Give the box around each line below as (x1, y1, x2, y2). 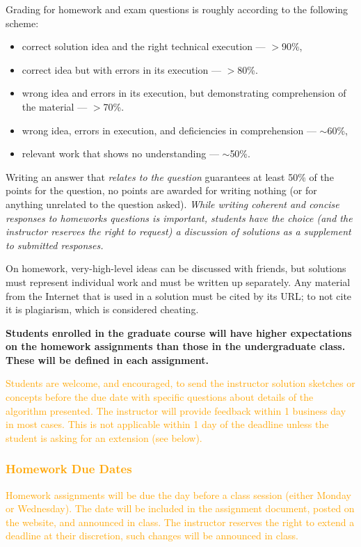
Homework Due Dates (6, 460, 132, 477)
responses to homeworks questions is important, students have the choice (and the (6, 210, 353, 225)
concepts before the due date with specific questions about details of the (6, 390, 314, 404)
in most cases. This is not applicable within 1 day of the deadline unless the (6, 417, 329, 431)
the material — (22, 99, 88, 113)
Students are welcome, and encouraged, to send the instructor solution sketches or (6, 376, 355, 390)
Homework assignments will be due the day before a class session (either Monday (6, 487, 351, 502)
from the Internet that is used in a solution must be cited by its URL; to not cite (6, 288, 352, 303)
